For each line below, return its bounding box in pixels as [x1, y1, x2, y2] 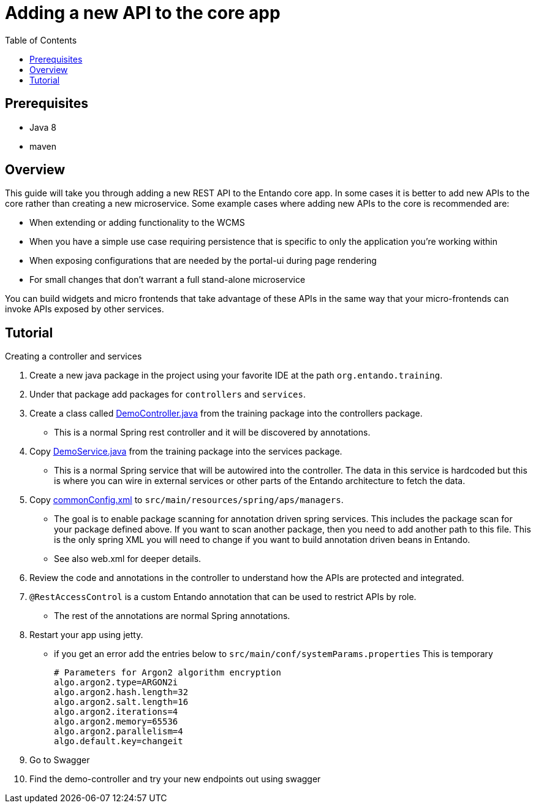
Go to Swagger [29, 755, 90, 766]
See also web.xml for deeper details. [54, 553, 202, 564]
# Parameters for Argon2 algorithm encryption [54, 668, 281, 678]
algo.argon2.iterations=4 [54, 707, 178, 717]
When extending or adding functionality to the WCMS [29, 217, 245, 228]
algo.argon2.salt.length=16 [54, 697, 189, 707]
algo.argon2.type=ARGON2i [54, 677, 178, 688]
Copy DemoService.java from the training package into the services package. [29, 446, 342, 457]
